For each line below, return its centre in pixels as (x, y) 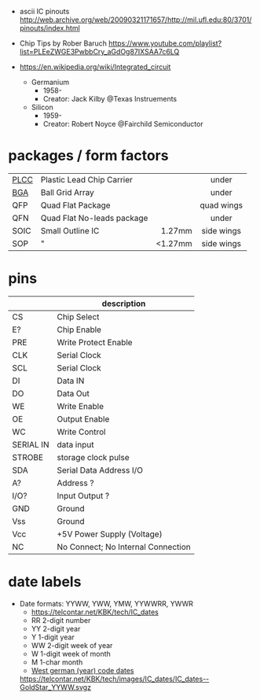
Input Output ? (83, 496)
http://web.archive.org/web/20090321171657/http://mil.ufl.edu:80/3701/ (135, 20)
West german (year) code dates (82, 670)
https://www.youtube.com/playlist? (165, 43)
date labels (45, 582)
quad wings (222, 205)
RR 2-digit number (61, 620)
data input (75, 444)
